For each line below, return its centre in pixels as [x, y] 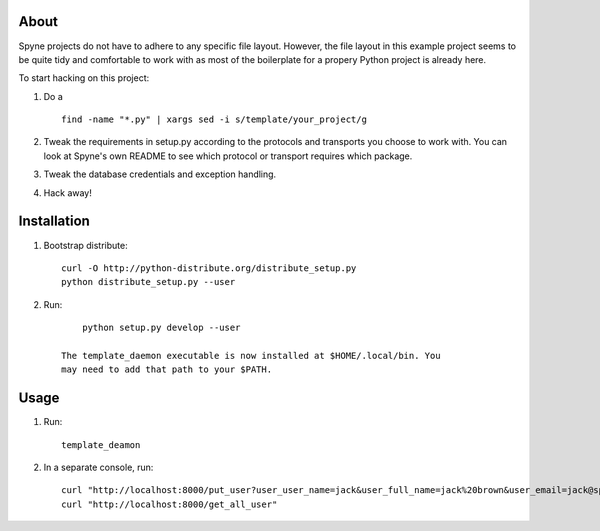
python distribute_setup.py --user [148, 282]
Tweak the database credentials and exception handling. [160, 174]
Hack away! [67, 192]
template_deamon [101, 444]
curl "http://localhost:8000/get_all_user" [169, 504]
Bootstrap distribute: [86, 245]
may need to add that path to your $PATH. [167, 369]
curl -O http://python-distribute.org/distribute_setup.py [209, 268]
